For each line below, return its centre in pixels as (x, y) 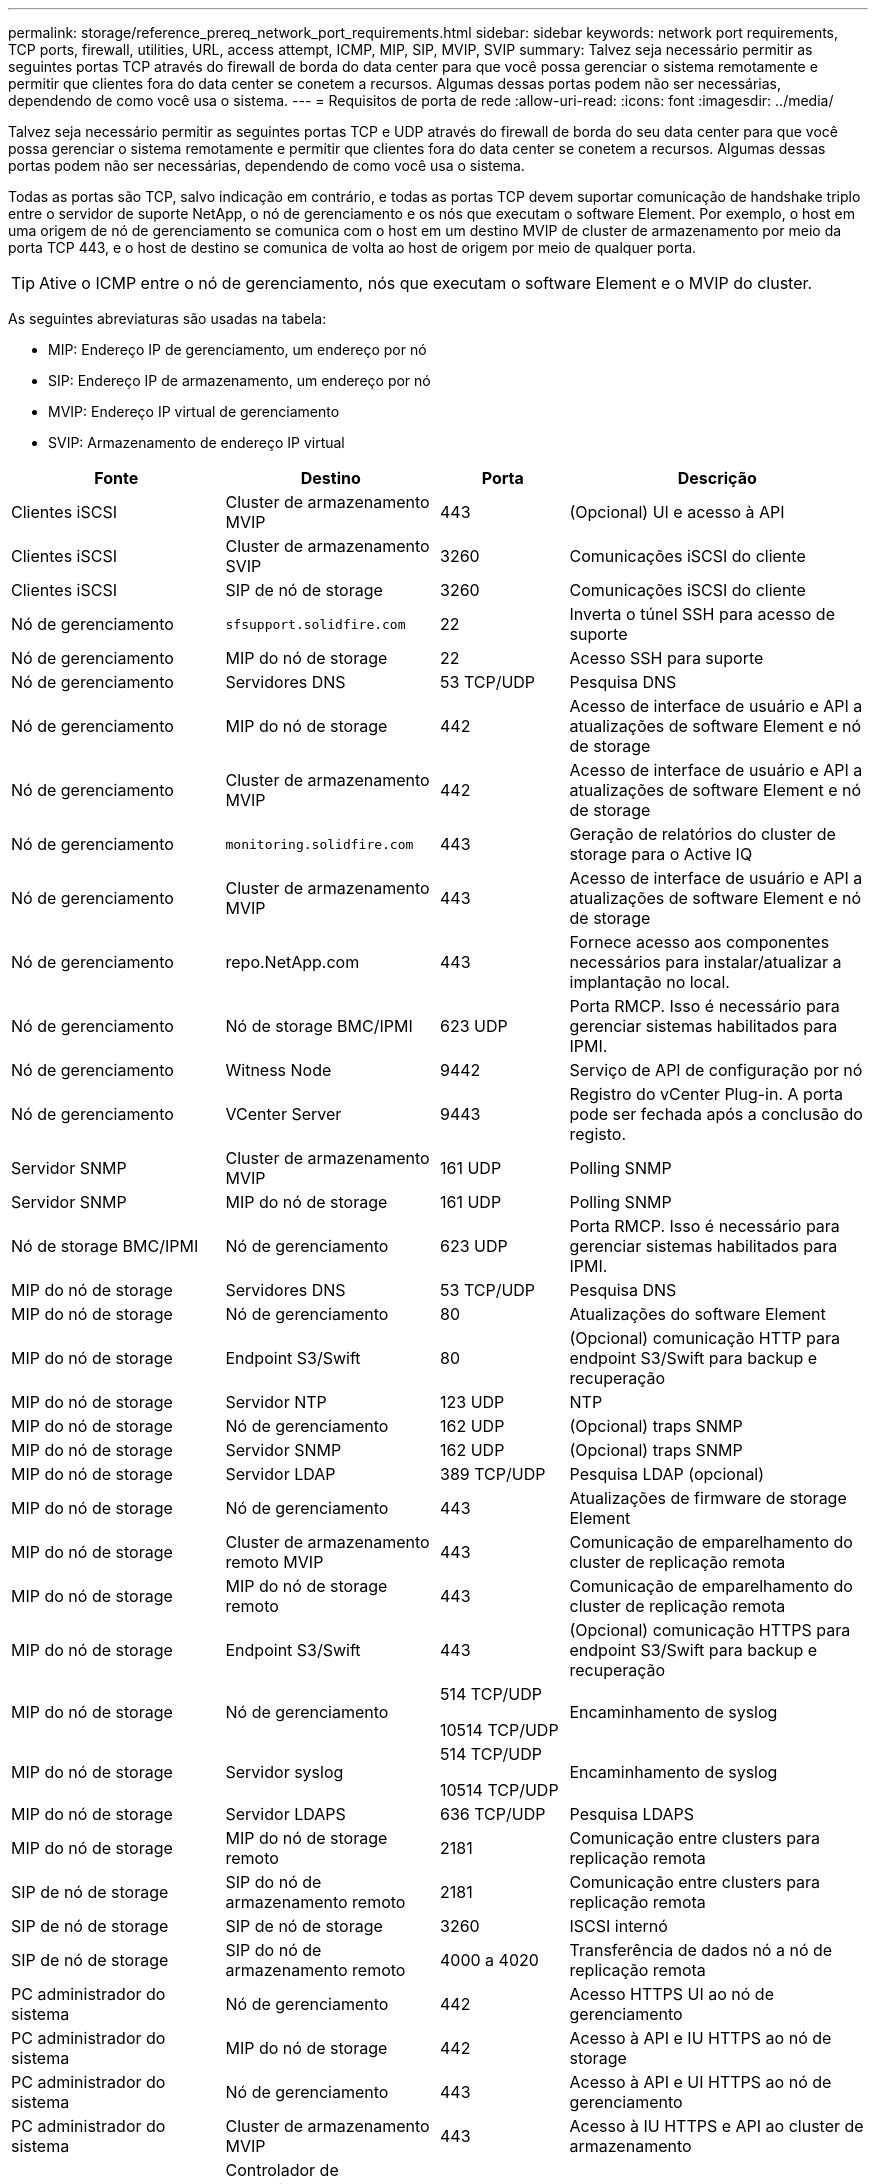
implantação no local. (649, 982)
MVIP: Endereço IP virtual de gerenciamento (194, 411)
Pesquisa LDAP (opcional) (667, 1474)
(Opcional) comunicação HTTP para (705, 1338)
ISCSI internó (618, 1926)
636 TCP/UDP (493, 1814)
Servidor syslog (284, 1772)
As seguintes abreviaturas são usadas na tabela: (167, 318)
